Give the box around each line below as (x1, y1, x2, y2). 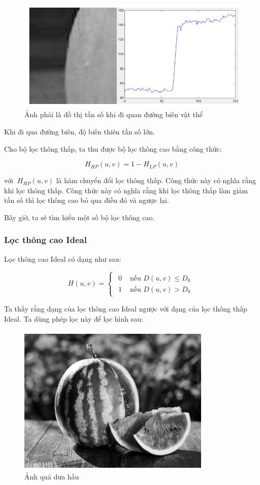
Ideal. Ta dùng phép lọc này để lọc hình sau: (4, 313, 143, 324)
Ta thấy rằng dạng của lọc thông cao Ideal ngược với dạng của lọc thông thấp (4, 303, 247, 314)
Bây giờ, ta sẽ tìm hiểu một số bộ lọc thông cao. (4, 212, 155, 222)
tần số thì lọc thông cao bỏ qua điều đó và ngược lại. (4, 195, 169, 205)
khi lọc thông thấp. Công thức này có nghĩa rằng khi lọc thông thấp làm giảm (4, 185, 248, 195)
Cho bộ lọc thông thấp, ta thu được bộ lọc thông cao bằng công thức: (4, 143, 222, 154)
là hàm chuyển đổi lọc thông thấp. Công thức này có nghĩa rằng (56, 175, 256, 186)
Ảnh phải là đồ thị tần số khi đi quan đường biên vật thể (24, 109, 203, 120)
